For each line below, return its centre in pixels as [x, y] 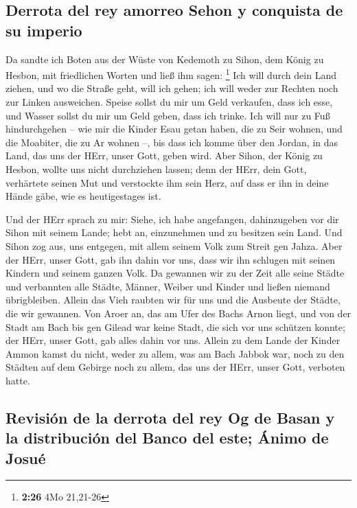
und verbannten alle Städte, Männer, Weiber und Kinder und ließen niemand [168, 286]
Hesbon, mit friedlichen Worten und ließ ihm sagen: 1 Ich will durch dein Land [171, 74]
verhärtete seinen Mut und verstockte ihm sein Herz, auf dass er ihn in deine [167, 182]
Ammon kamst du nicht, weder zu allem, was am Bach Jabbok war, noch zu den [175, 353]
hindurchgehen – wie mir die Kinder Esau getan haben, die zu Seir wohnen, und [174, 129]
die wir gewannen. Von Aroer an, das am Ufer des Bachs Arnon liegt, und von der [178, 313]
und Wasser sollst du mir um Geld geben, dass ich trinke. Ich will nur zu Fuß [168, 115]
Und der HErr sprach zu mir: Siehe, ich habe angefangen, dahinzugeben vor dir [172, 219]
